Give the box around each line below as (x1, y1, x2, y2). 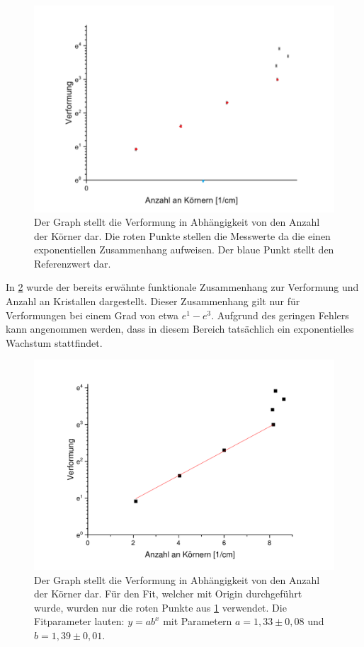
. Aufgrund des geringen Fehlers (211, 307, 349, 322)
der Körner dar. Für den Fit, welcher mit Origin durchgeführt (34, 586, 302, 601)
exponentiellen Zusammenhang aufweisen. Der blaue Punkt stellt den (34, 242, 334, 257)
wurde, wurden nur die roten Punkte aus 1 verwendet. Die (34, 600, 287, 614)
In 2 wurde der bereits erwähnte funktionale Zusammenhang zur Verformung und (6, 280, 359, 294)
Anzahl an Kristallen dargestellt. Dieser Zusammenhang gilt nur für (6, 294, 300, 309)
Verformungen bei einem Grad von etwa (6, 307, 179, 322)
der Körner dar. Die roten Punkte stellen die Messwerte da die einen (34, 228, 331, 243)
